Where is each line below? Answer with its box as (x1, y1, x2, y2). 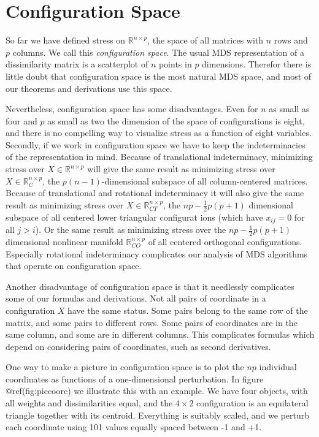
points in (158, 58, 192, 70)
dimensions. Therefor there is (202, 58, 312, 70)
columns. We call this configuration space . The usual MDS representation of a (12, 45, 305, 58)
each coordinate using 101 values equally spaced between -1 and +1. (6, 420, 262, 433)
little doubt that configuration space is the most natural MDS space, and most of (6, 69, 312, 82)
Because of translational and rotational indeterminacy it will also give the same (6, 186, 304, 199)
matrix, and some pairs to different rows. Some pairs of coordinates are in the (6, 316, 298, 329)
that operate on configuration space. (6, 259, 142, 272)
